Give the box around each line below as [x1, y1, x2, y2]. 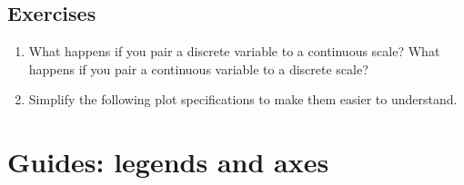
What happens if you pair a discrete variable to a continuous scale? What [28, 42, 440, 61]
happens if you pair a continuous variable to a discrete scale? [28, 59, 368, 78]
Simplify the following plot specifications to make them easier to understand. [28, 90, 458, 109]
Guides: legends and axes [7, 143, 329, 180]
